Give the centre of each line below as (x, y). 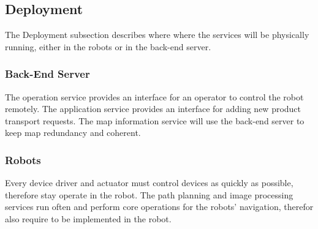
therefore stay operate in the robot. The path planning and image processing (149, 194)
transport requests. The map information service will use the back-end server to (155, 120)
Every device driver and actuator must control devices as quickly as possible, (149, 183)
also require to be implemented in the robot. (88, 218)
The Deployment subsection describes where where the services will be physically (157, 35)
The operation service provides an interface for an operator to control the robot (154, 96)
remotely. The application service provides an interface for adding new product (153, 109)
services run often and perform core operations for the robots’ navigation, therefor (159, 207)
